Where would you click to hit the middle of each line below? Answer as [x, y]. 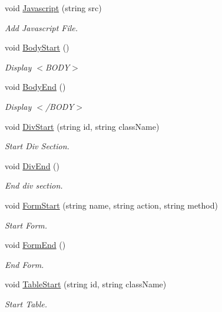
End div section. [34, 185]
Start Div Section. [37, 146]
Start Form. [26, 225]
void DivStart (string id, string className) [82, 126]
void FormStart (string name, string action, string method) [111, 205]
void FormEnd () [35, 245]
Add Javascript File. [42, 27]
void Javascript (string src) [53, 8]
